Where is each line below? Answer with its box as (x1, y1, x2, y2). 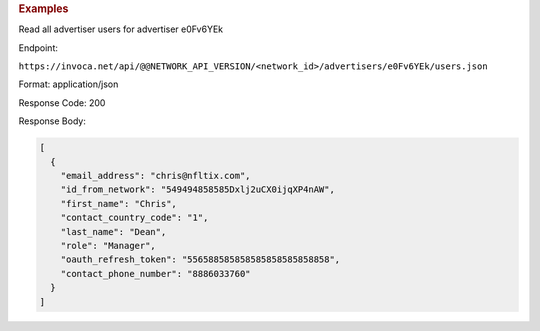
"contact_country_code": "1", (60, 212, 209, 224)
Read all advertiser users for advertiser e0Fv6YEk (18, 23, 224, 35)
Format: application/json (18, 78, 119, 90)
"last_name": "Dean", (60, 226, 167, 237)
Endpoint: (18, 41, 59, 54)
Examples (18, 2, 69, 15)
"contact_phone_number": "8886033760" (60, 268, 251, 279)
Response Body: (18, 115, 87, 127)
